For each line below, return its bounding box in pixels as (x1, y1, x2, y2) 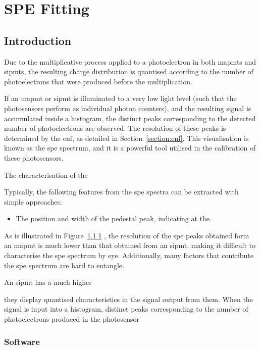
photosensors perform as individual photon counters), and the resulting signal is (4, 103, 251, 113)
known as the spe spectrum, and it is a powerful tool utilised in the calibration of (4, 142, 256, 153)
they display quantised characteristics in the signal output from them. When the (4, 293, 253, 304)
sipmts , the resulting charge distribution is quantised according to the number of (4, 66, 253, 77)
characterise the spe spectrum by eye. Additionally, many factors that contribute (4, 250, 254, 261)
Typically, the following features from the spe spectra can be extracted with (4, 186, 239, 197)
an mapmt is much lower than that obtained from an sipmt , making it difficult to (4, 240, 256, 251)
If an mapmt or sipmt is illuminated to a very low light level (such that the (4, 93, 237, 104)
